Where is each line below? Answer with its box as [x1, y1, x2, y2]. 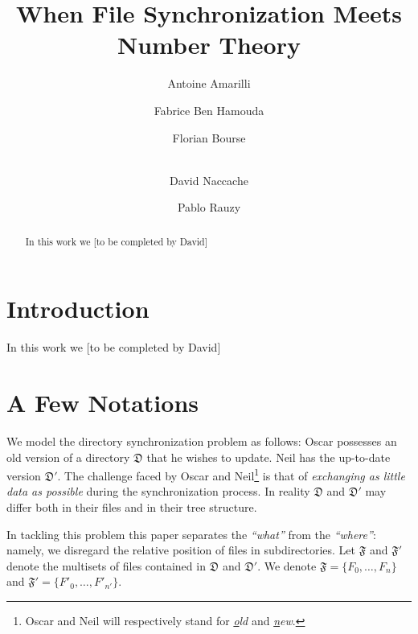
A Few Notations [6, 386, 199, 419]
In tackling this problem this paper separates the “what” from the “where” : [6, 525, 376, 542]
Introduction [6, 292, 150, 325]
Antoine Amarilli [167, 75, 251, 92]
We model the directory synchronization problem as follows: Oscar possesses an [6, 432, 397, 449]
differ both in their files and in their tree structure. [6, 499, 257, 516]
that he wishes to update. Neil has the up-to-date [146, 448, 391, 465]
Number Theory [117, 28, 301, 61]
